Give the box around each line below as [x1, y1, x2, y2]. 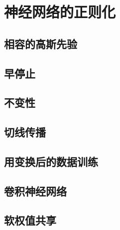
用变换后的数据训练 [4, 153, 98, 169]
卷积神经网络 [4, 183, 67, 198]
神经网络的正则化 [4, 2, 116, 22]
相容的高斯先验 [4, 36, 77, 51]
